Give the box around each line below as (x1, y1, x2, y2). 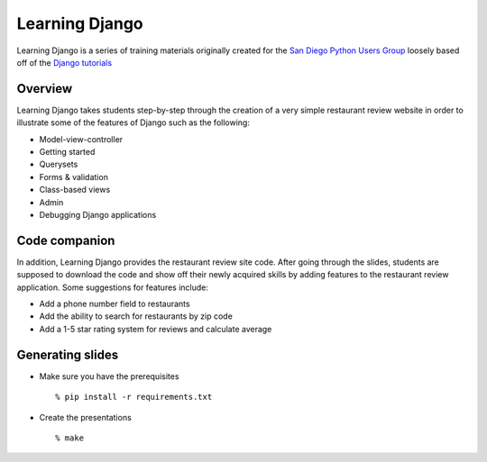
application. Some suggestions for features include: (16, 282, 209, 293)
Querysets (39, 159, 78, 170)
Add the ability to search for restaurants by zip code (39, 311, 234, 322)
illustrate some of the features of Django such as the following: (16, 117, 250, 128)
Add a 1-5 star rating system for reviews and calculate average (39, 323, 272, 334)
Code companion (16, 232, 115, 248)
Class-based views (39, 185, 111, 195)
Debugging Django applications (39, 209, 157, 220)
